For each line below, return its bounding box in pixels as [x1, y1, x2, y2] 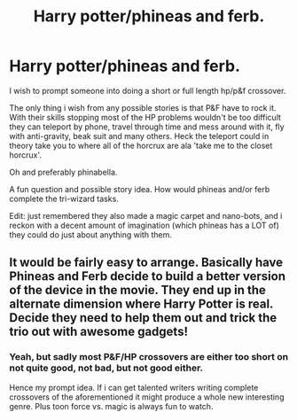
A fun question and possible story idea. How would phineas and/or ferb [9, 183, 270, 194]
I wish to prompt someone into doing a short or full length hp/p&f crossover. [9, 85, 286, 96]
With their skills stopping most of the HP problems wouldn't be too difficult [9, 112, 282, 122]
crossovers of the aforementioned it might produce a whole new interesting [9, 392, 285, 402]
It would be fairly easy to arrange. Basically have [9, 255, 284, 270]
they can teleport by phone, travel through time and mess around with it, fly [9, 121, 285, 132]
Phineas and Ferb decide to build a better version [9, 268, 286, 284]
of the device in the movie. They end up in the [9, 283, 266, 298]
